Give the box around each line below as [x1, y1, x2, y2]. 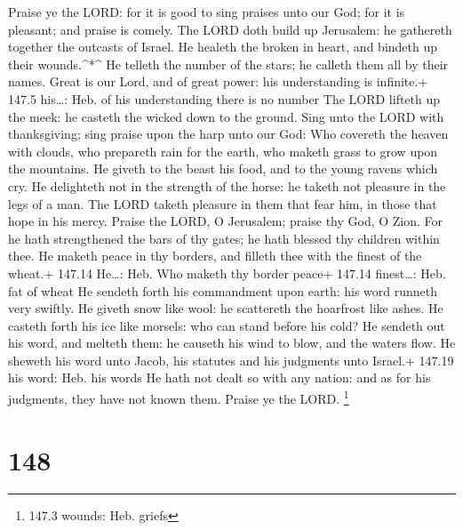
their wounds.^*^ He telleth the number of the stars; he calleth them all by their [8, 54, 449, 73]
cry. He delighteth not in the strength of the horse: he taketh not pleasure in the [8, 176, 446, 195]
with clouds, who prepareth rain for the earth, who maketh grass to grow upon [8, 141, 438, 160]
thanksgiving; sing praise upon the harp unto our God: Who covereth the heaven [8, 124, 449, 143]
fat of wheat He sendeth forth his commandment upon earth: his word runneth [8, 281, 438, 300]
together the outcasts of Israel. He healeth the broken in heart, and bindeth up [8, 37, 438, 56]
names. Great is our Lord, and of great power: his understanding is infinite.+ [8, 72, 428, 91]
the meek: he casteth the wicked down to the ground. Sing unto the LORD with [8, 107, 444, 125]
